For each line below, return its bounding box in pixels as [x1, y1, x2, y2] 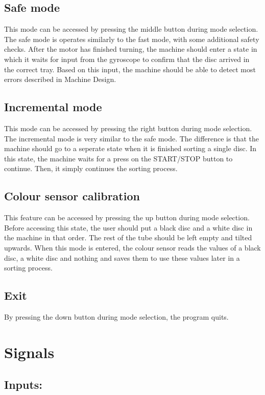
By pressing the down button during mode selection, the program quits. [4, 311, 229, 322]
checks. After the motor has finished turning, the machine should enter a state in [4, 44, 257, 54]
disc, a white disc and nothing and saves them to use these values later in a [4, 252, 240, 263]
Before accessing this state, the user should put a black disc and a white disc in [4, 222, 253, 233]
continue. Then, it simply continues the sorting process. [4, 163, 178, 174]
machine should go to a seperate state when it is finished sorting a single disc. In [4, 143, 257, 154]
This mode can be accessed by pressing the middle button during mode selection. [4, 24, 258, 34]
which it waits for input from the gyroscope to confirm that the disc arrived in [4, 53, 250, 64]
